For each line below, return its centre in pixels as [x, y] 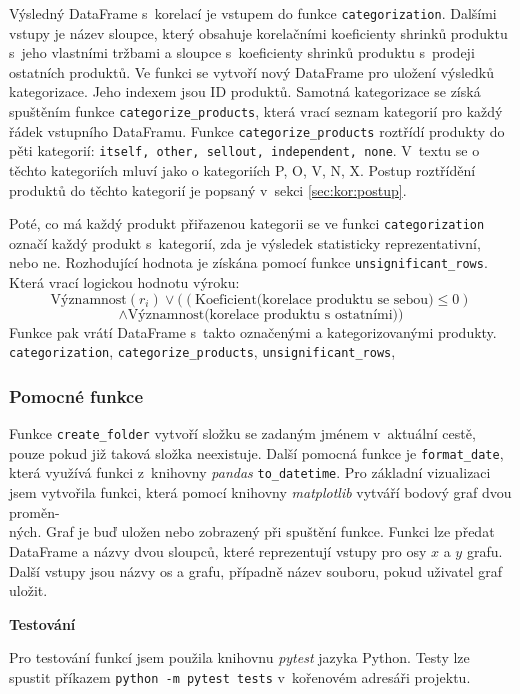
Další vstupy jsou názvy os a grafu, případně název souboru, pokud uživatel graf [256, 570]
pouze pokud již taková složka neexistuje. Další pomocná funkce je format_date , [256, 452]
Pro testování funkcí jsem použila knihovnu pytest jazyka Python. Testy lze [239, 657]
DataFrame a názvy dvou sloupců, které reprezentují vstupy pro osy [218, 550]
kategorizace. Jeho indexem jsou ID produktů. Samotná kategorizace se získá [245, 91]
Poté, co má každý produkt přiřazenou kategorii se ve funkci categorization [247, 223]
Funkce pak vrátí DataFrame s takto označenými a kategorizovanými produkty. [253, 331]
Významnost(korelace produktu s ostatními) [263, 314]
